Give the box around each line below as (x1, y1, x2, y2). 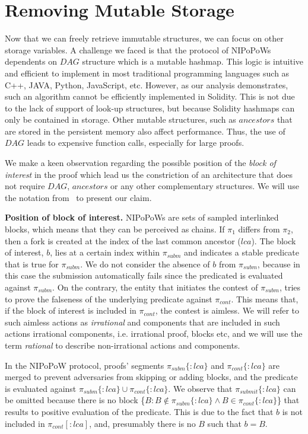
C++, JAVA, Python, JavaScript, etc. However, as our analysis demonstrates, (5, 78, 288, 91)
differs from (238, 223, 280, 235)
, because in (257, 257, 300, 270)
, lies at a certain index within (50, 246, 160, 259)
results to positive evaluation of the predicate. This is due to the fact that (5, 405, 274, 417)
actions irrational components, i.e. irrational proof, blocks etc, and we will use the (5, 327, 303, 340)
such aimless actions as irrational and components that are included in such (5, 315, 280, 328)
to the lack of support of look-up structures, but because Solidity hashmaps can (5, 101, 295, 114)
